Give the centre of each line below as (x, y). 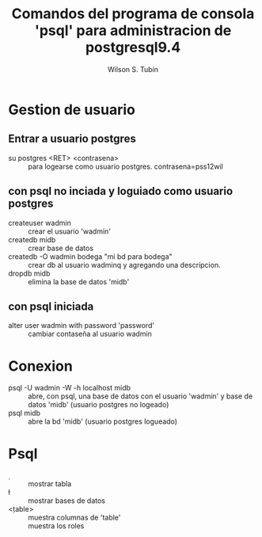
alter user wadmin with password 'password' (82, 326)
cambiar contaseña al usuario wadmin (90, 334)
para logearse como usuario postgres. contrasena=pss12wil (125, 166)
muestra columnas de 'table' (74, 518)
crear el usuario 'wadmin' (70, 231)
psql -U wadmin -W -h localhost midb (70, 388)
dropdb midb (29, 273)
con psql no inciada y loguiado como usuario (121, 191)
